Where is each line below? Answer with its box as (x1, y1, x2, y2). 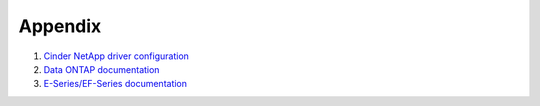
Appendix (18, 15, 102, 37)
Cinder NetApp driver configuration (43, 50, 190, 62)
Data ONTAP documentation (43, 63, 160, 75)
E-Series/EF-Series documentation (43, 78, 188, 90)
